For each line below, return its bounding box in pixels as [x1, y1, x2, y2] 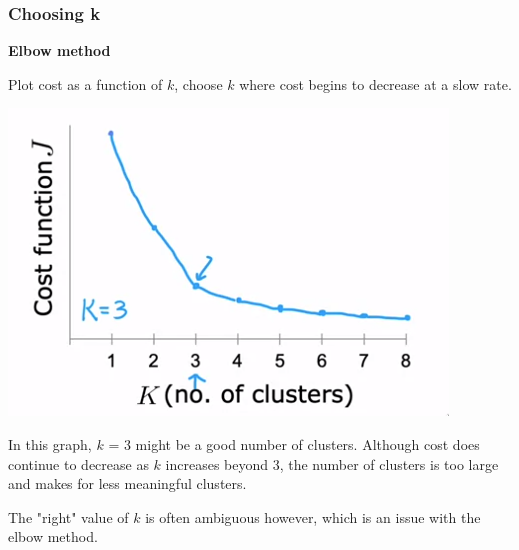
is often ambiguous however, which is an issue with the [145, 506, 481, 527]
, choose [174, 73, 223, 94]
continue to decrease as [8, 453, 149, 474]
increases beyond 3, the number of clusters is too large [165, 453, 499, 474]
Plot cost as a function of [8, 73, 163, 94]
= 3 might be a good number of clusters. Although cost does [108, 434, 480, 454]
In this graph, [8, 434, 92, 454]
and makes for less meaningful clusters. [8, 473, 247, 494]
